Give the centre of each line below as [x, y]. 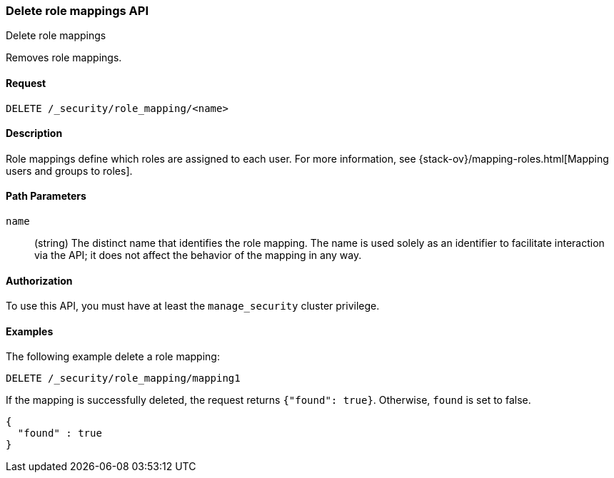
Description [34, 133]
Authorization [39, 280]
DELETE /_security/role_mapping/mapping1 [123, 378]
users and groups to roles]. [69, 171]
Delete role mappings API [77, 11]
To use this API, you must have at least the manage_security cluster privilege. [193, 306]
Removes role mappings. [64, 58]
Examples [30, 331]
